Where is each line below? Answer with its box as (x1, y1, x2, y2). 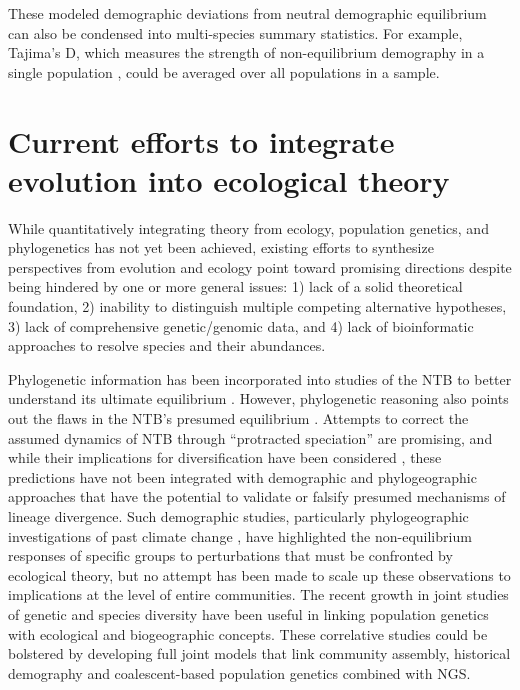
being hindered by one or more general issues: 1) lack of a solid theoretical (8, 276, 463, 297)
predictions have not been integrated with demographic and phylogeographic (8, 466, 477, 487)
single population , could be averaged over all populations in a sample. (8, 61, 440, 82)
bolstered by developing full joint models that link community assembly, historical (8, 643, 511, 664)
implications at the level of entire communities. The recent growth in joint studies (8, 584, 509, 605)
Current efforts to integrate (8, 120, 395, 161)
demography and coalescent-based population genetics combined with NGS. (8, 662, 471, 683)
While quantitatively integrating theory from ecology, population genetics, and (8, 217, 489, 238)
